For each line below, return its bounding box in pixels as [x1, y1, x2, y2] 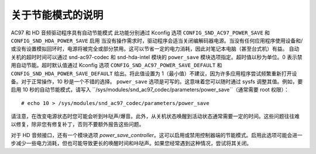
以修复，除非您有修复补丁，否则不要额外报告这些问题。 [11, 121, 145, 128]
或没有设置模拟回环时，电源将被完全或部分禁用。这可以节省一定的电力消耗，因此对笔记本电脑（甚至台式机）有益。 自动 [11, 45, 300, 52]
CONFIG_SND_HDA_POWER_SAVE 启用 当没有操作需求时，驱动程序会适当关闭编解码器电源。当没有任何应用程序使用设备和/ [11, 37, 303, 44]
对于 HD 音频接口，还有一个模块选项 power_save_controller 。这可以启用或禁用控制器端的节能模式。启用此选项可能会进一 [11, 131, 303, 138]
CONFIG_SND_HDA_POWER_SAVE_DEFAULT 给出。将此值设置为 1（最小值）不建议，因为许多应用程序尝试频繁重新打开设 [11, 70, 297, 77]
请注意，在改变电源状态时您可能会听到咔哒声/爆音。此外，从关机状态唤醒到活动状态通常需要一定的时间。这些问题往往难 [11, 113, 300, 120]
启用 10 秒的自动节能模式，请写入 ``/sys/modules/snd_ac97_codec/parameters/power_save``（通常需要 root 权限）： [11, 86, 290, 93]
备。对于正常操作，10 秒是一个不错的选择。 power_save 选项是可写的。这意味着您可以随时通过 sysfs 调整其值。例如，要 [11, 78, 303, 85]
